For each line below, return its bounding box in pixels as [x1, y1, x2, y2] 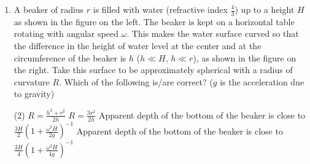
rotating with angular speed [14, 27, 118, 40]
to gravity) [14, 87, 55, 100]
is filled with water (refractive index [93, 3, 228, 15]
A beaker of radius [14, 3, 84, 15]
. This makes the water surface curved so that [126, 27, 299, 40]
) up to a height [234, 3, 295, 15]
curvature [14, 75, 50, 88]
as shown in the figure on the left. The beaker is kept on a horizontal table [14, 15, 295, 28]
